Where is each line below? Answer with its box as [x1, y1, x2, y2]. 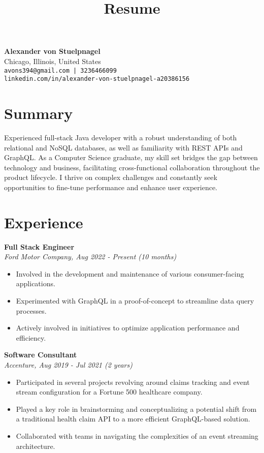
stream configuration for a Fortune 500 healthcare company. [16, 386, 203, 397]
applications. [16, 278, 55, 289]
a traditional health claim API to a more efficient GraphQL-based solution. [16, 413, 250, 424]
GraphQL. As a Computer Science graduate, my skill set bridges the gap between [4, 152, 258, 163]
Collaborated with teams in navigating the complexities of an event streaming [16, 431, 258, 441]
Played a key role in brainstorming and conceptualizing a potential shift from [16, 403, 257, 414]
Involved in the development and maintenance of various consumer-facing [16, 268, 244, 279]
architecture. [16, 440, 55, 451]
